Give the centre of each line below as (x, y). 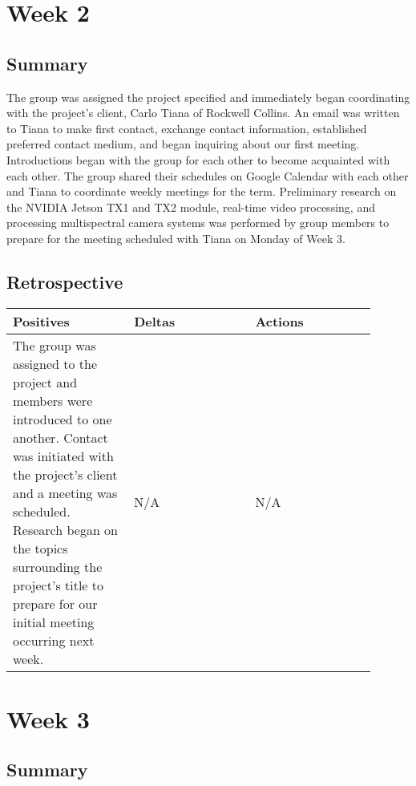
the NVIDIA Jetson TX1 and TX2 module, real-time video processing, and (191, 207)
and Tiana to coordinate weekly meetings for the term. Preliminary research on (202, 191)
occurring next (54, 640)
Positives (41, 321)
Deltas (155, 321)
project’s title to (59, 585)
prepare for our (55, 603)
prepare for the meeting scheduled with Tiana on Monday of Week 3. (176, 238)
